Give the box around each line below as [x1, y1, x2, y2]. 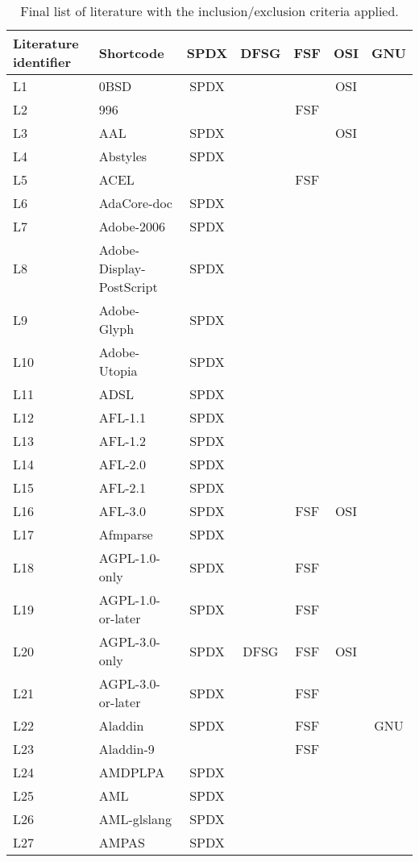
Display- [98, 259, 146, 277]
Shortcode [98, 43, 164, 62]
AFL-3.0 [98, 502, 147, 520]
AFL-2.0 [98, 455, 147, 473]
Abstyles [98, 147, 147, 165]
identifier [13, 52, 71, 71]
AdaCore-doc [98, 194, 172, 212]
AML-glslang [98, 810, 172, 828]
